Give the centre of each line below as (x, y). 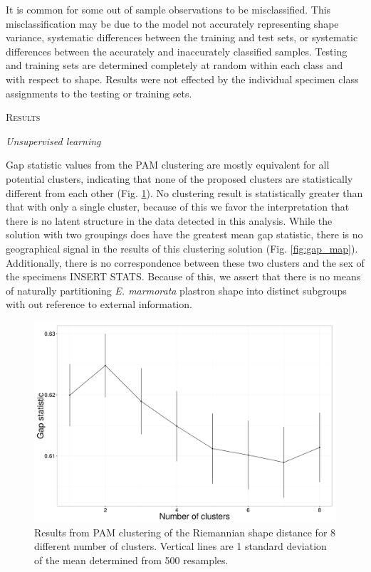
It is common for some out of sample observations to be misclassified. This (168, 9)
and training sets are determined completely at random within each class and (174, 65)
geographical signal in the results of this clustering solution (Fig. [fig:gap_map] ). (182, 248)
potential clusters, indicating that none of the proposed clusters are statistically (179, 178)
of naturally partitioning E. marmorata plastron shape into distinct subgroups (176, 290)
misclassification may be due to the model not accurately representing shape (172, 23)
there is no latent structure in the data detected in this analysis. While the (169, 220)
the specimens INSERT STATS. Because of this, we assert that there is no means (183, 276)
